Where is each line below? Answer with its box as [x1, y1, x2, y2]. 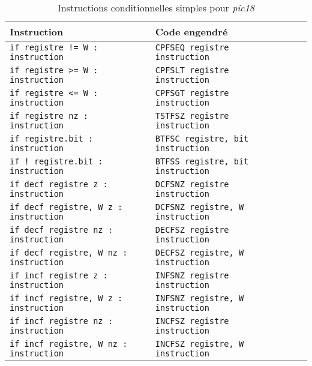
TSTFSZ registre [155, 111, 229, 121]
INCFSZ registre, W [155, 339, 244, 349]
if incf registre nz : [10, 316, 113, 326]
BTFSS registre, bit [155, 157, 249, 166]
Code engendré [155, 25, 228, 38]
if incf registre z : [10, 271, 108, 280]
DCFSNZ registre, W [155, 202, 244, 212]
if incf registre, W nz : [10, 339, 128, 349]
